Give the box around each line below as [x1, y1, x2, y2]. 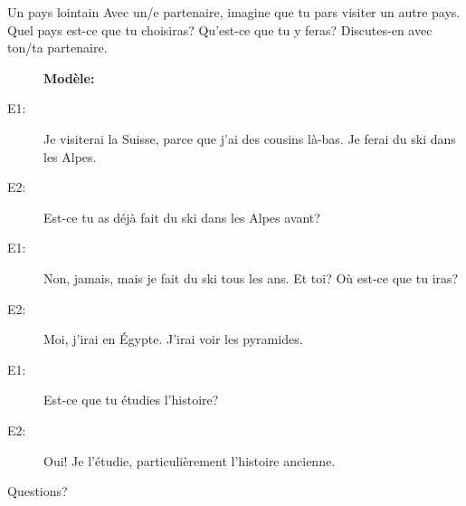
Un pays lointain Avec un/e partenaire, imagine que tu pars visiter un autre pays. [7, 3, 461, 21]
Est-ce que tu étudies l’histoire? [43, 390, 219, 409]
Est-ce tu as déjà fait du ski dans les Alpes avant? [43, 207, 320, 226]
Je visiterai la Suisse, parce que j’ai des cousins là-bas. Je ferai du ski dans [43, 129, 456, 148]
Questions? [7, 482, 68, 501]
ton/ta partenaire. [7, 38, 108, 57]
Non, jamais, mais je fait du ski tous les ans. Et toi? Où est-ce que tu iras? [43, 268, 459, 287]
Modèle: [43, 68, 95, 87]
